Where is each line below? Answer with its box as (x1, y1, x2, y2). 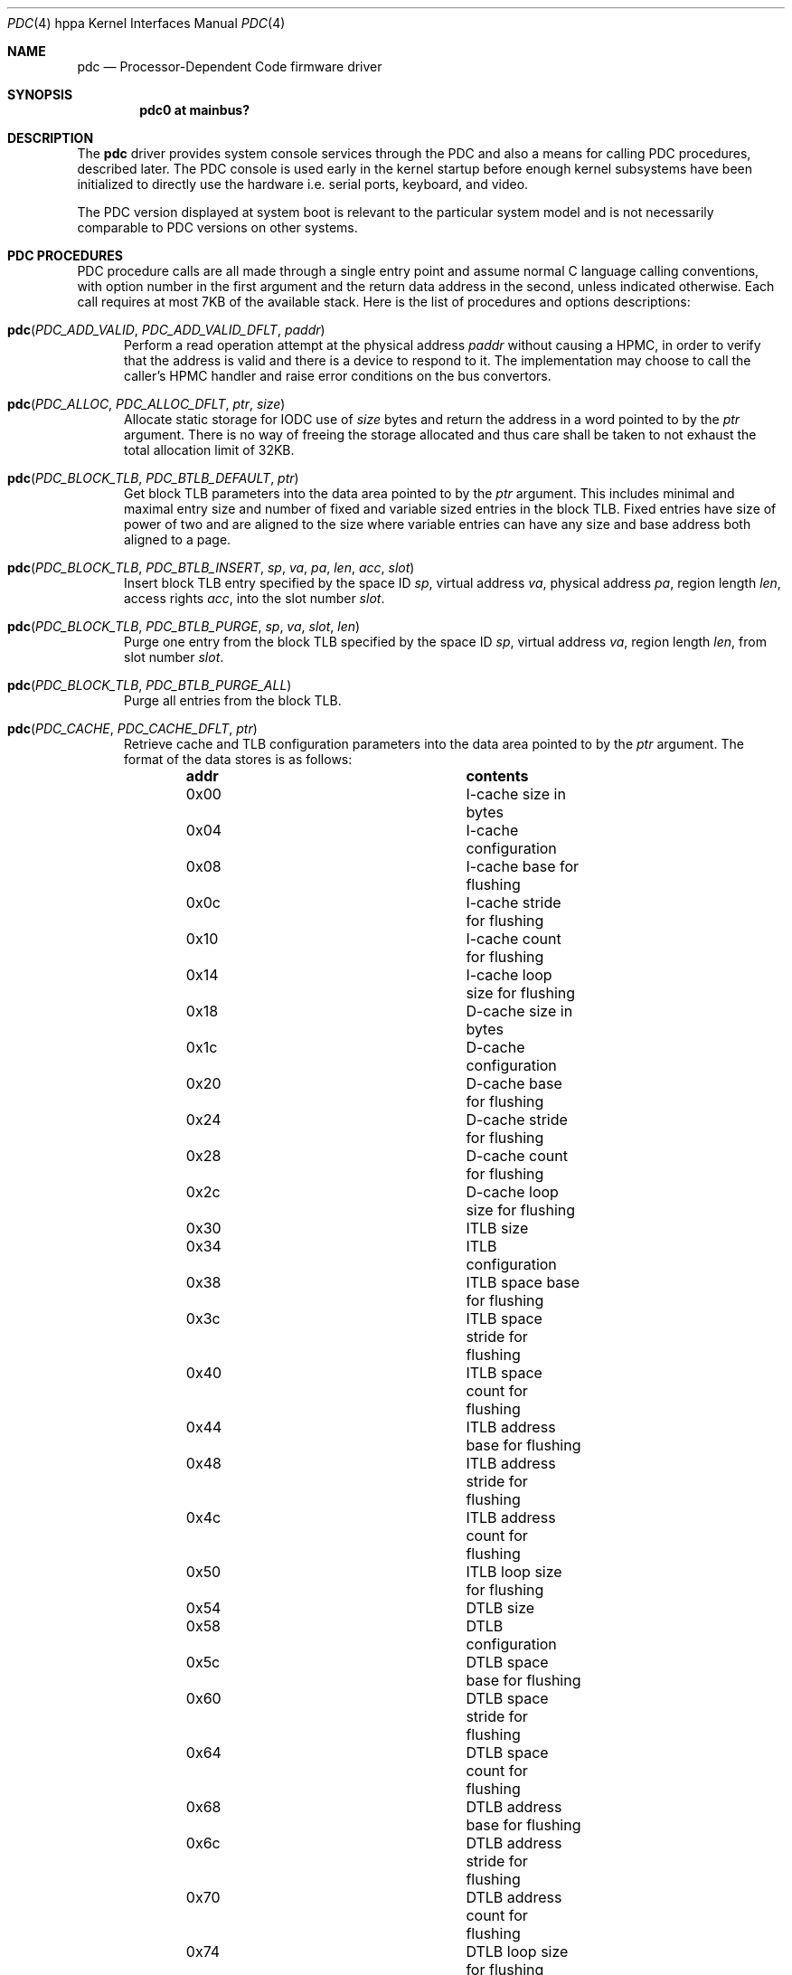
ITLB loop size (466, 1563, 562, 1581)
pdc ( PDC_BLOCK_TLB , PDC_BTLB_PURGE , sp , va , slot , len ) (7, 619, 361, 634)
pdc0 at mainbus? (139, 102, 250, 118)
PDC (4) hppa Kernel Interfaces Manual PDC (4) (7, 15, 286, 31)
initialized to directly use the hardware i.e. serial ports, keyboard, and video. (77, 176, 529, 192)
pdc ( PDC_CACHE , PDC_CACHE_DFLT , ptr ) (7, 721, 258, 736)
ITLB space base (466, 1273, 580, 1291)
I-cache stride (466, 893, 561, 912)
